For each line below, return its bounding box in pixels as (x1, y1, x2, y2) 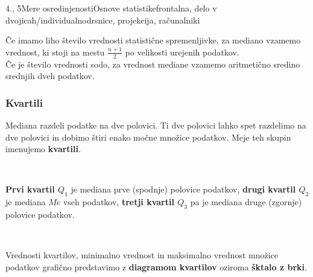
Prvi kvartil (5, 183, 55, 196)
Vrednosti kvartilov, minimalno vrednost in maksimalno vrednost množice (5, 249, 278, 261)
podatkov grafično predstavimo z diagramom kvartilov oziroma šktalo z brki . (5, 260, 307, 273)
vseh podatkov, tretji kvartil (63, 196, 174, 208)
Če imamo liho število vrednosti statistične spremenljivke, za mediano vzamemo (5, 34, 301, 46)
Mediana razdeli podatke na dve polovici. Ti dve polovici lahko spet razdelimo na (5, 119, 306, 132)
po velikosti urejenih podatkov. (125, 45, 239, 58)
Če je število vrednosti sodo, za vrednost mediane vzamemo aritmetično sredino (5, 57, 300, 70)
